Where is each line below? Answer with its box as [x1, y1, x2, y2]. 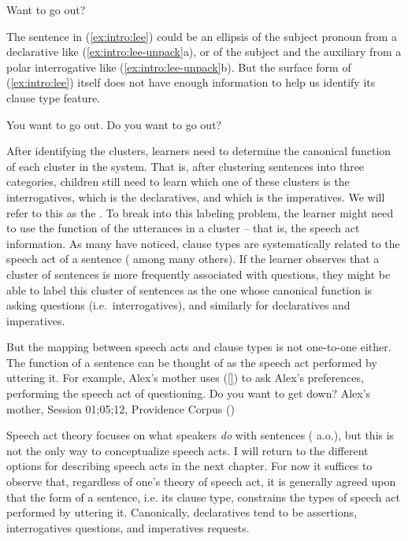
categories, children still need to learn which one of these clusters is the [6, 173, 350, 190]
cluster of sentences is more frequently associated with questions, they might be [6, 265, 391, 282]
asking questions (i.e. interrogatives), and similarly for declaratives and [6, 297, 351, 313]
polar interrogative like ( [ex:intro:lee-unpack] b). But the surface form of [6, 58, 351, 75]
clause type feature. [6, 89, 101, 106]
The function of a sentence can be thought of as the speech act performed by [6, 354, 377, 370]
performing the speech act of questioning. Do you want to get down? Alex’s [6, 385, 371, 402]
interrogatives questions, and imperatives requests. [6, 519, 250, 535]
